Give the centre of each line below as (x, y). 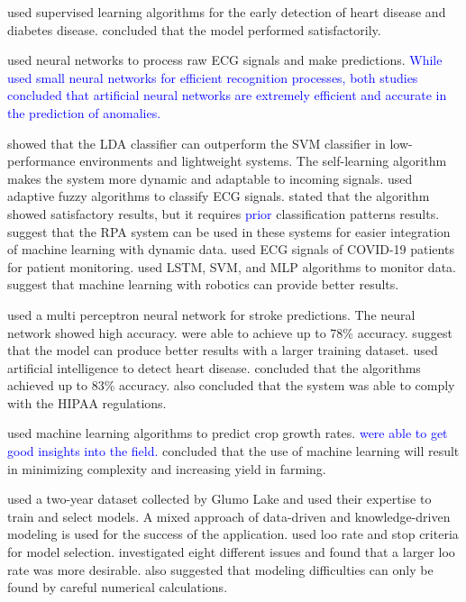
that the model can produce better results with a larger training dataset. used (223, 350)
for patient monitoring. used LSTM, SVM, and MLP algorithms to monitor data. (232, 266)
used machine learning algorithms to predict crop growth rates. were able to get (228, 433)
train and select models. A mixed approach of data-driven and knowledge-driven (229, 516)
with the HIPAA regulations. (87, 402)
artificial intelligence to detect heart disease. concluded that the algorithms (214, 367)
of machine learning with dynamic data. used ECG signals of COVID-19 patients (231, 249)
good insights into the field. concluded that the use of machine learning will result (233, 451)
